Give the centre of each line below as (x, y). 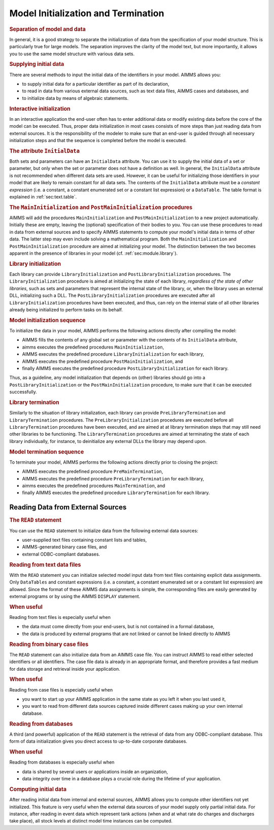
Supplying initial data (37, 64)
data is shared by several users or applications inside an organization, (95, 772)
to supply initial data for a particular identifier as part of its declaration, (96, 84)
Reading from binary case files (49, 644)
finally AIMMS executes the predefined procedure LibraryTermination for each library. (116, 493)
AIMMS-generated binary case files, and (64, 547)
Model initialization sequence (47, 320)
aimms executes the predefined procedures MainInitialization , (93, 347)
